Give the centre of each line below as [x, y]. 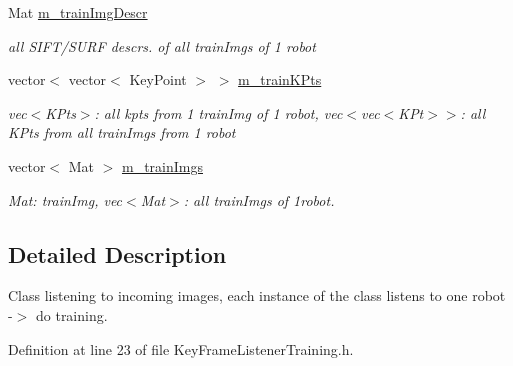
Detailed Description [117, 253]
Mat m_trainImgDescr [78, 12]
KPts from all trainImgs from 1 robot [122, 132]
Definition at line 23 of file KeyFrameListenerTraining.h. [181, 348]
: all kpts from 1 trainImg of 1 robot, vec [218, 112]
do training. [71, 314]
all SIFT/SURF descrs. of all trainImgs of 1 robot [162, 45]
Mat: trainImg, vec [65, 199]
